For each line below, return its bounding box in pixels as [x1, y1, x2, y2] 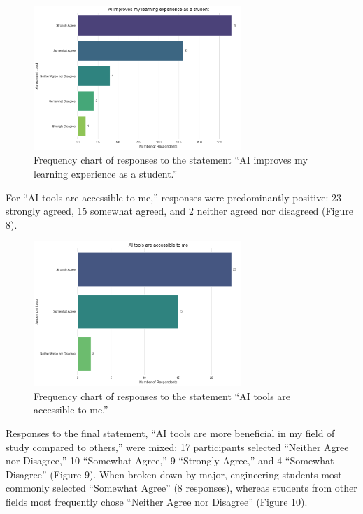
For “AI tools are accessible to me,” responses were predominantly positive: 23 [6, 190, 341, 204]
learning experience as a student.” [34, 166, 178, 181]
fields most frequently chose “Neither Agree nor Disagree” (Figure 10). [6, 494, 308, 508]
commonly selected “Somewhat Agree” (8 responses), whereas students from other [6, 480, 357, 495]
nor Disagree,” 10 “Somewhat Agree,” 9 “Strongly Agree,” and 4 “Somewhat [6, 453, 334, 468]
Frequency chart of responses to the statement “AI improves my [34, 152, 308, 167]
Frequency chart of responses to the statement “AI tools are [34, 388, 291, 403]
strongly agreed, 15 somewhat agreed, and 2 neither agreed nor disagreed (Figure [6, 204, 353, 218]
